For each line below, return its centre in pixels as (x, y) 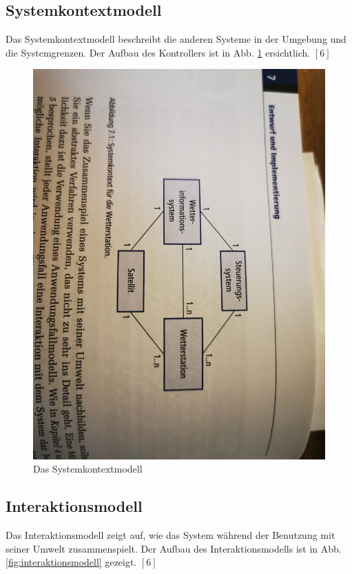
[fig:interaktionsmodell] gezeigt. (71, 562)
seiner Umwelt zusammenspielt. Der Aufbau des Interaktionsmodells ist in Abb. (174, 548)
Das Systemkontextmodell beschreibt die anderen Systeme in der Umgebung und (176, 39)
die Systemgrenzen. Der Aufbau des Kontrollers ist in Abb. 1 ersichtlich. (158, 52)
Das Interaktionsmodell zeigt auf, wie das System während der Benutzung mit (170, 535)
